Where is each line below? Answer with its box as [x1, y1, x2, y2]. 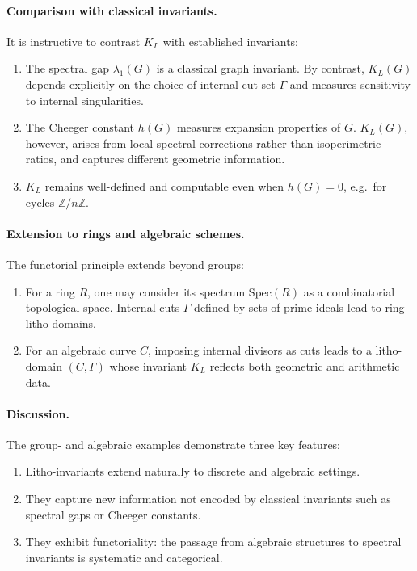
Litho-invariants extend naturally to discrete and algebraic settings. [25, 463, 360, 480]
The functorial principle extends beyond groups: [6, 255, 244, 272]
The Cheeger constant [25, 119, 135, 136]
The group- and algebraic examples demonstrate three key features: [6, 435, 341, 452]
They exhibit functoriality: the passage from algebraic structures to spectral [25, 533, 402, 550]
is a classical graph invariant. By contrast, [156, 60, 364, 77]
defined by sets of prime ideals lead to [194, 299, 381, 316]
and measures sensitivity [289, 75, 411, 92]
